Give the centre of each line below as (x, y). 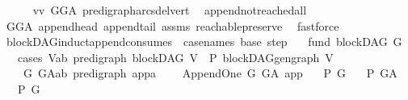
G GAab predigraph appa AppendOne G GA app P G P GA (210, 73)
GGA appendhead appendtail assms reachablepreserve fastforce (172, 25)
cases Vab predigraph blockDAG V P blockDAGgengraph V (175, 57)
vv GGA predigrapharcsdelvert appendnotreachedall (170, 10)
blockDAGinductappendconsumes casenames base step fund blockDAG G (204, 42)
